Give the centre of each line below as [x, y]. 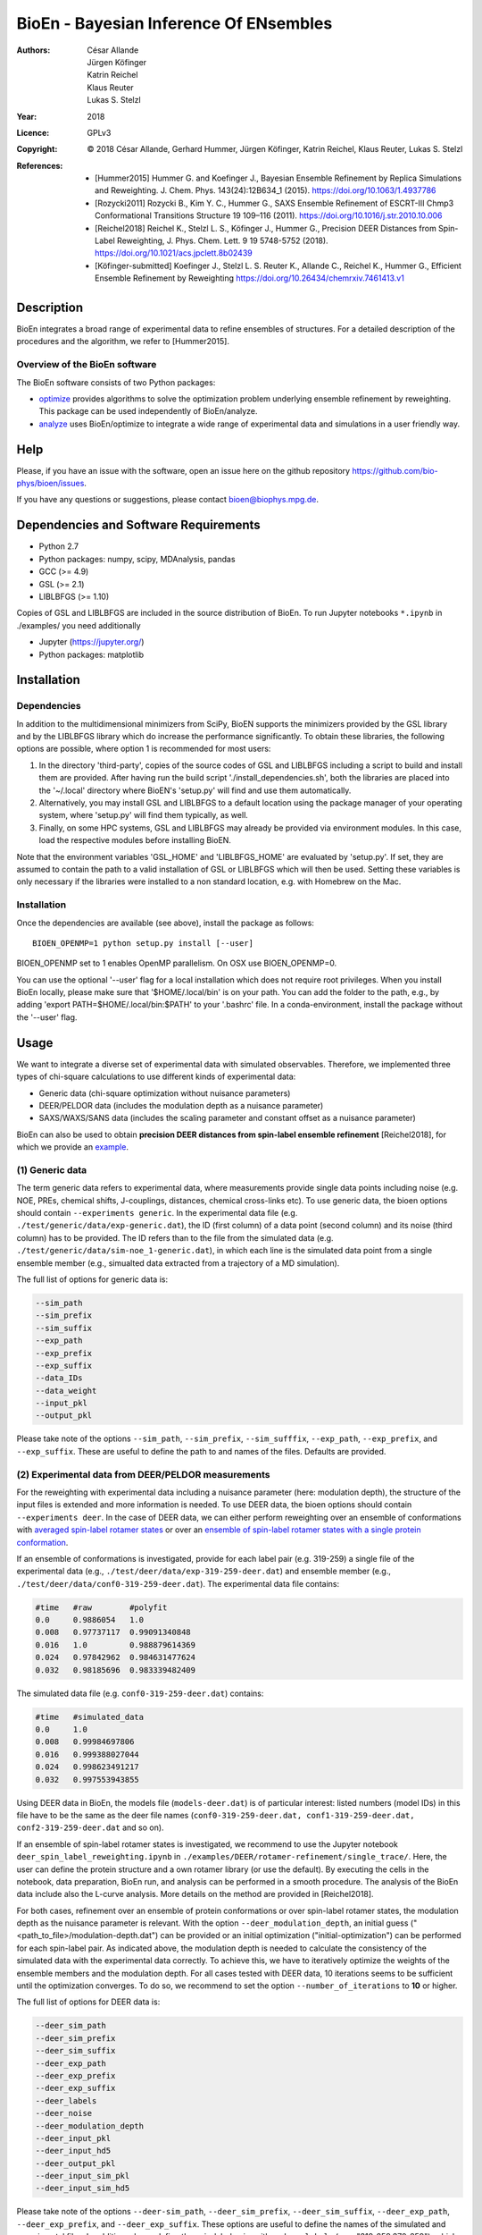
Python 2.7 [59, 546]
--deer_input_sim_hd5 [83, 2189]
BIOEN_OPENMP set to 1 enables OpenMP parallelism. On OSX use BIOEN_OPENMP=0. [177, 963]
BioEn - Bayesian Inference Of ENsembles [175, 23]
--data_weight [66, 1391]
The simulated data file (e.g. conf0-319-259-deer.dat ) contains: [140, 1693]
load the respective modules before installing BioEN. [135, 840]
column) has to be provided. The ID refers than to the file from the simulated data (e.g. [175, 1237]
